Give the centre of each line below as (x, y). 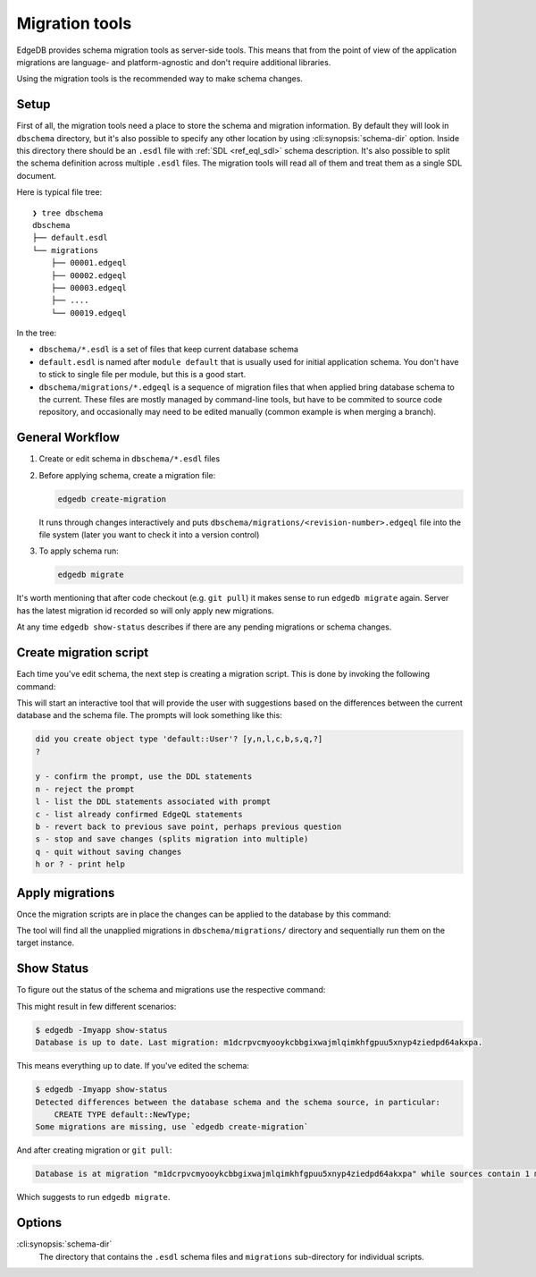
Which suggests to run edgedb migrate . (93, 1197)
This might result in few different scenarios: (96, 1006)
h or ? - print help (80, 864)
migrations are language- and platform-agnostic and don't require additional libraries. (174, 62)
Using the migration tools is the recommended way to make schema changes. (160, 79)
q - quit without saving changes (109, 851)
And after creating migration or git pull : (94, 1150)
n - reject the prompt (85, 789)
